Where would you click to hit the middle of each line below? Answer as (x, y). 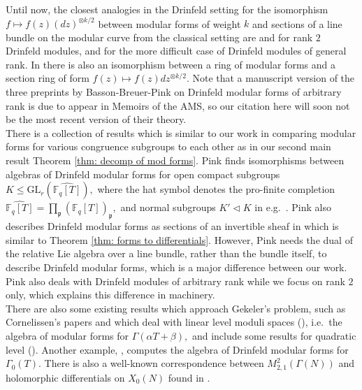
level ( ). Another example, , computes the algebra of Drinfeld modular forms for (177, 349)
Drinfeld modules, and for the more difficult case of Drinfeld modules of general (176, 51)
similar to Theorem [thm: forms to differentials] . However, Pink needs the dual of (179, 239)
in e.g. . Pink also (293, 207)
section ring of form (48, 78)
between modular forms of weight (169, 23)
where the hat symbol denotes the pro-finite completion (216, 189)
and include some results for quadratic (274, 335)
